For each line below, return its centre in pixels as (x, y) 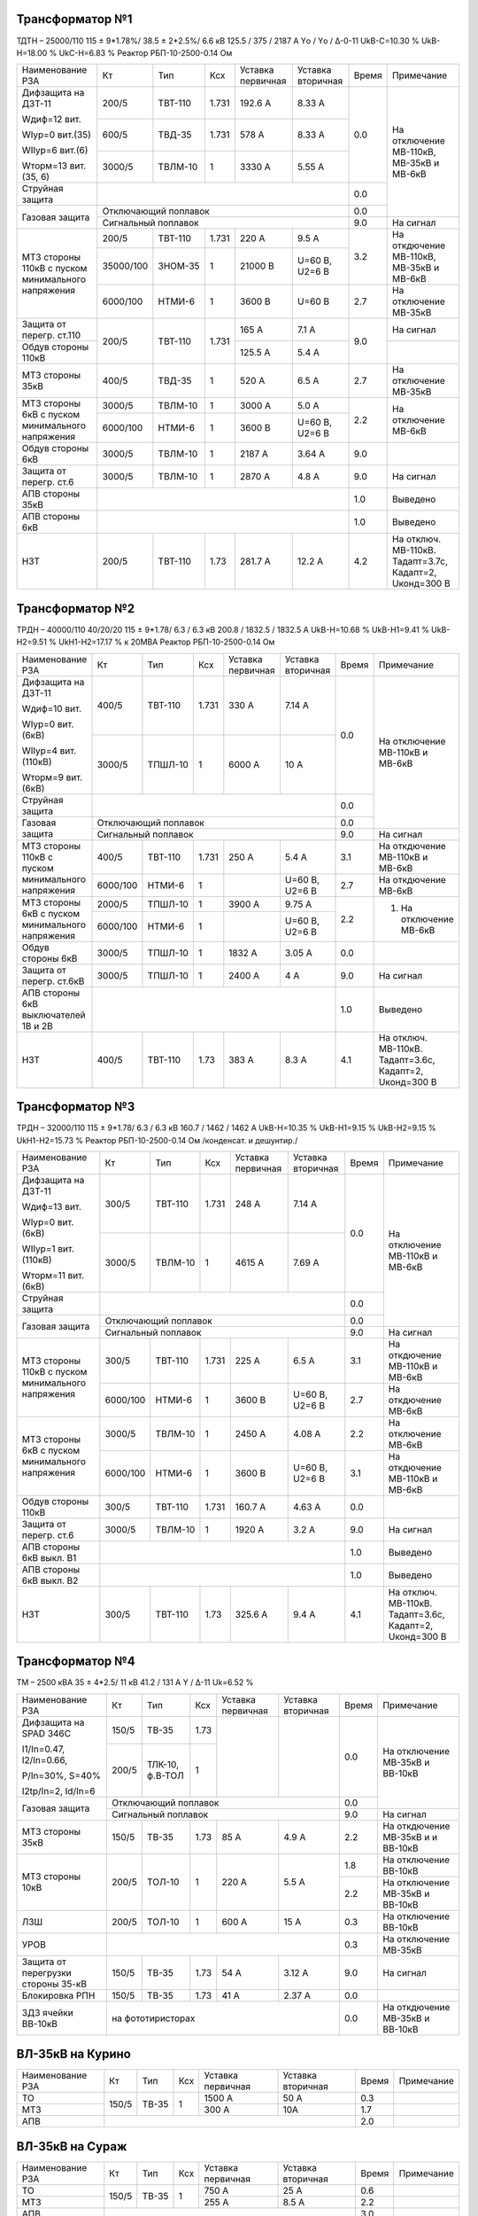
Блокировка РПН (58, 1995)
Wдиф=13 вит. (51, 1206)
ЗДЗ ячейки (48, 2012)
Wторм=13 (45, 166)
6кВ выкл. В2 (50, 1580)
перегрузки (47, 1972)
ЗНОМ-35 (179, 266)
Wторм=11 (43, 1275)
